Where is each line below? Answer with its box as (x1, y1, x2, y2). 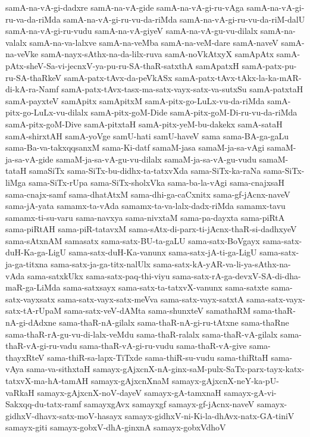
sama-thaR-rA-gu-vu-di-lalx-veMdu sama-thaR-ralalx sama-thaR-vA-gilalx (5, 327, 278, 340)
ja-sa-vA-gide (5, 152, 54, 165)
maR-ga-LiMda (5, 281, 61, 294)
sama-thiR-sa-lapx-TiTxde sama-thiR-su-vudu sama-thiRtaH (47, 351, 268, 363)
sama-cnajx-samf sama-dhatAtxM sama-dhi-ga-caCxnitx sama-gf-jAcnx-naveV (5, 188, 290, 200)
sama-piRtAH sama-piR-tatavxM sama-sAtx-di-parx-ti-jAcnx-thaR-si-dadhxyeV (5, 223, 297, 235)
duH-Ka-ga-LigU (5, 246, 67, 258)
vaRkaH (5, 386, 35, 398)
